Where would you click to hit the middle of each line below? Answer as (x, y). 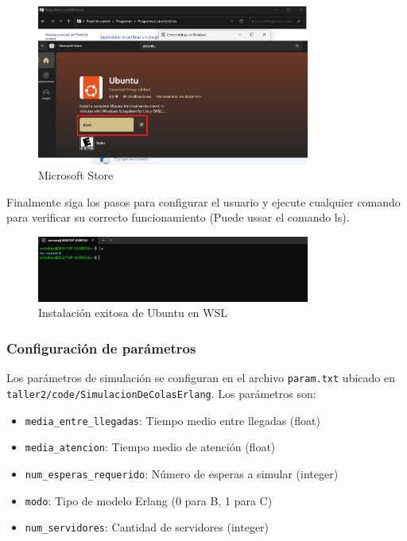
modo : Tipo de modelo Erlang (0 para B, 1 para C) (149, 500)
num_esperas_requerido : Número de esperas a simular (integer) (182, 473)
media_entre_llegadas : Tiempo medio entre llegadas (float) (172, 420)
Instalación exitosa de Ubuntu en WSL (133, 313)
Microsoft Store (76, 175)
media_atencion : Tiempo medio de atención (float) (150, 447)
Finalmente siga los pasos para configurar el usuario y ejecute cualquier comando (203, 201)
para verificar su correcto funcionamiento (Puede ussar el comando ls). (178, 217)
